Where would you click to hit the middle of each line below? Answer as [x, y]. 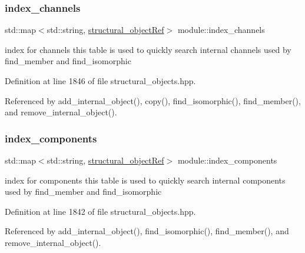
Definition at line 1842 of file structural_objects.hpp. [100, 211]
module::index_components [227, 160]
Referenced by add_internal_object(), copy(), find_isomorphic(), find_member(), [153, 100]
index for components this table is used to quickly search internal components [145, 180]
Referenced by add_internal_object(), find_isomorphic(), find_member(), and [147, 231]
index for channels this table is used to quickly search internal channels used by [148, 49]
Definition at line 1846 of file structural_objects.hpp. [100, 81]
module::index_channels [221, 30]
